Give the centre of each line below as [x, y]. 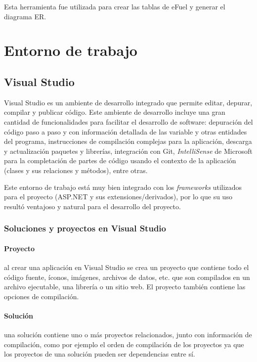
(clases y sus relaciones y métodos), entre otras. [76, 170]
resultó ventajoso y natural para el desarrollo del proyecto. [92, 206]
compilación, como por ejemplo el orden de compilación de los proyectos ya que [124, 344]
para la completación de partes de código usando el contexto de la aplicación [120, 160]
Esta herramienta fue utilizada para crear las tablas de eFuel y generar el [115, 6]
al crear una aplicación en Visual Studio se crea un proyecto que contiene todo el [127, 267]
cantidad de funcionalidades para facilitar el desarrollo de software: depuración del [128, 121]
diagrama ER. [25, 16]
